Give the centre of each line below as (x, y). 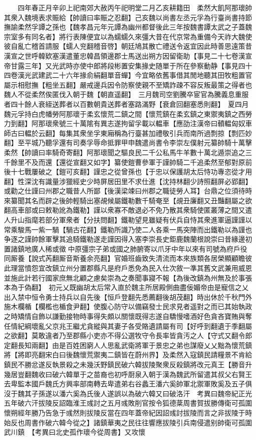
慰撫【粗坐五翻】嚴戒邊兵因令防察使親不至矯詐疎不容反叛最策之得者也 (138, 84)
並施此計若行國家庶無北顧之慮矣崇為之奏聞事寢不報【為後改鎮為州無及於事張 (128, 277)
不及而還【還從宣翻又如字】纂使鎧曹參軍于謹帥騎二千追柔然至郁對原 (135, 162)
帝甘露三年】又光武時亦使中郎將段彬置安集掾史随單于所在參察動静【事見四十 (128, 65)
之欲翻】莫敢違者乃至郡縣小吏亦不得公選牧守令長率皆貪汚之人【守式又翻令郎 (128, 335)
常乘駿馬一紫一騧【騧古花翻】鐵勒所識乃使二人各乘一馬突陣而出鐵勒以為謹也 (128, 229)
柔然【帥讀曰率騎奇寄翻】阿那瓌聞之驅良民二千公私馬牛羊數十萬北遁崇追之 (125, 152)
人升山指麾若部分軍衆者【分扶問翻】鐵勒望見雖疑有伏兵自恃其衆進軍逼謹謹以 (128, 220)
